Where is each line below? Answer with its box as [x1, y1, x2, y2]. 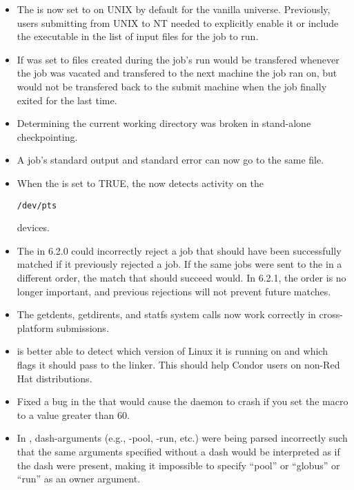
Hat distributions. [17, 371, 92, 385]
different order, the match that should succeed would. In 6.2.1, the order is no [17, 270, 346, 284]
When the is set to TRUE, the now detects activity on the [17, 175, 264, 190]
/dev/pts [17, 200, 57, 210]
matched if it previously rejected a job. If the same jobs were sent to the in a [17, 257, 342, 271]
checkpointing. [17, 129, 78, 144]
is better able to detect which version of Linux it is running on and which [17, 344, 328, 358]
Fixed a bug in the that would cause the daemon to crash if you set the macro [17, 394, 348, 409]
